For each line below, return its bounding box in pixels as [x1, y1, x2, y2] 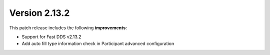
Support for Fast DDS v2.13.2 [21, 34, 81, 40]
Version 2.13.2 [9, 7, 70, 18]
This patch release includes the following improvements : [9, 25, 127, 31]
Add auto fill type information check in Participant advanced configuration [21, 41, 174, 47]
